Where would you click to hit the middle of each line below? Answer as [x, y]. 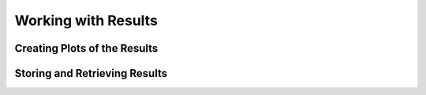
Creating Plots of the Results [86, 48]
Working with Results [86, 20]
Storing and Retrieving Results [91, 73]
